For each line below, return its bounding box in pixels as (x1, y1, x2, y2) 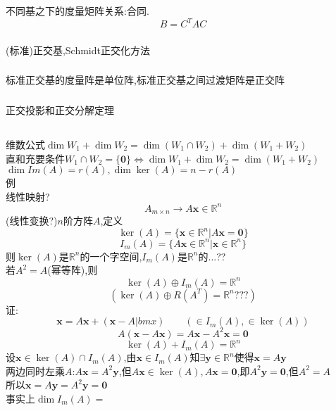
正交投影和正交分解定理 (6, 102, 114, 117)
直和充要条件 (6, 151, 65, 165)
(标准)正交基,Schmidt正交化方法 (6, 42, 150, 57)
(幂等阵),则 (47, 263, 98, 277)
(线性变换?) (6, 213, 58, 228)
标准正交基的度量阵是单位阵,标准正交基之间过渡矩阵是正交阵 (6, 72, 285, 87)
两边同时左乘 (6, 363, 65, 378)
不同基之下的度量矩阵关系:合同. (6, 3, 149, 18)
